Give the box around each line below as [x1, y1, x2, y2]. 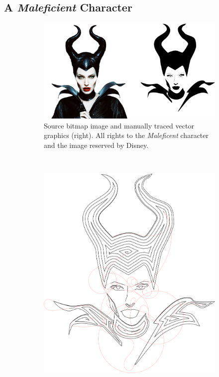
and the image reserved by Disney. [44, 139, 149, 150]
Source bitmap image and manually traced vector [44, 120, 194, 130]
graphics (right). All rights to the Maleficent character [44, 130, 209, 140]
